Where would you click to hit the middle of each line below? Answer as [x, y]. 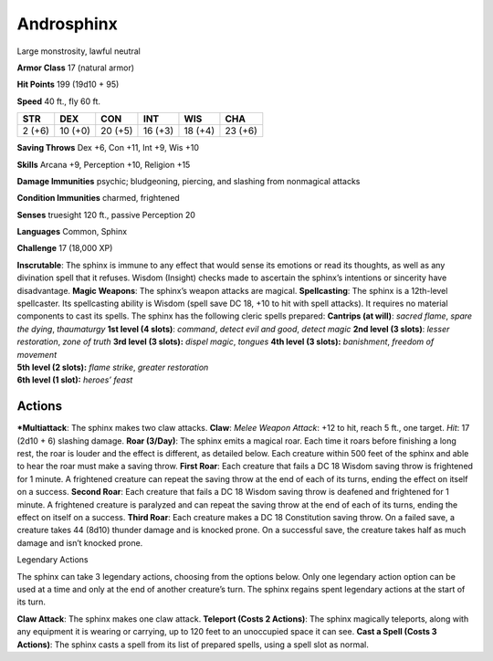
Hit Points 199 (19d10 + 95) [68, 84]
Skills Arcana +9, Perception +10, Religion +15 [104, 164]
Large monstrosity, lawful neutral [79, 51]
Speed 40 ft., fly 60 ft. [58, 101]
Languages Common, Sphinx [72, 232]
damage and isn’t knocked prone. [80, 542]
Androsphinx [67, 24]
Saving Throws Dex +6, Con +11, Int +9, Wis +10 [108, 148]
